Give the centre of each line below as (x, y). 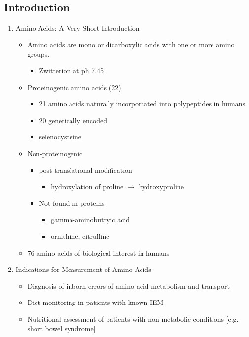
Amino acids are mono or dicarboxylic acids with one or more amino (131, 44)
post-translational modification (86, 170)
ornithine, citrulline (80, 236)
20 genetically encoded (73, 120)
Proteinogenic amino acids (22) (74, 87)
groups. (38, 54)
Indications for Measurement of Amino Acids (83, 269)
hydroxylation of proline (87, 186)
